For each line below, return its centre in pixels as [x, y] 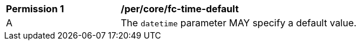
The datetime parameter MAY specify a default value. [239, 23]
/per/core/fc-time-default [180, 9]
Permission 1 [35, 9]
